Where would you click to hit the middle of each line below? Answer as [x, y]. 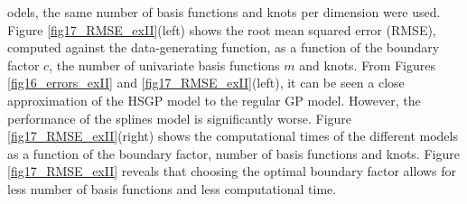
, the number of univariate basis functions [164, 65]
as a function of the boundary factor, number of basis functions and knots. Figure [233, 153]
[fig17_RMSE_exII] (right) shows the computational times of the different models [233, 136]
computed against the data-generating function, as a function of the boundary [224, 47]
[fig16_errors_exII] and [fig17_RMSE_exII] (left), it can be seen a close [206, 83]
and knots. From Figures [367, 65]
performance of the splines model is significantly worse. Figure [180, 118]
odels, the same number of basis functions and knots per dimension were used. [224, 12]
